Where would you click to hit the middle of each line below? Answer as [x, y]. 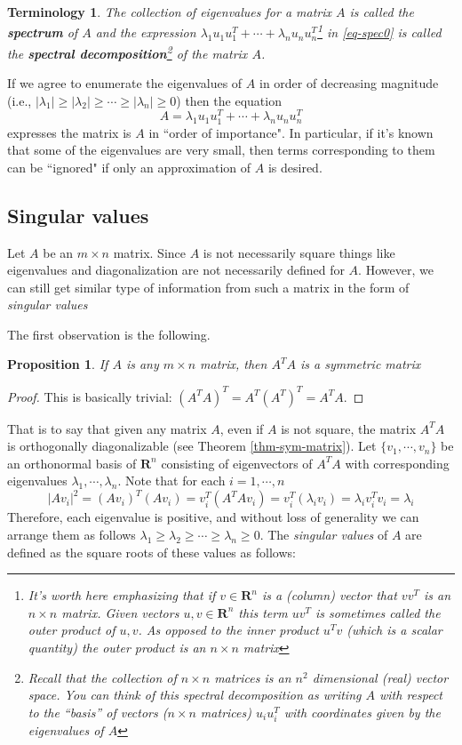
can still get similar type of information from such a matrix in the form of [208, 287]
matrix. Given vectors [120, 612]
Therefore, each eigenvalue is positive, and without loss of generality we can [213, 517]
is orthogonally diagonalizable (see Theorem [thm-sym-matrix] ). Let [192, 446]
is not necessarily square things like [299, 252]
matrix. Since [150, 252]
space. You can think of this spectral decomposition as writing [195, 695]
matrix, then [234, 364]
